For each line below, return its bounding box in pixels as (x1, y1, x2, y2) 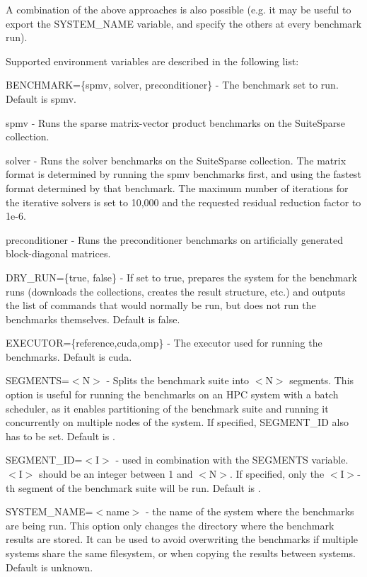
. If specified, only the (230, 466, 325, 481)
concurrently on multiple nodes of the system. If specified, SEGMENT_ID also (6, 415, 349, 430)
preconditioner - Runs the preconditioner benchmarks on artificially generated (6, 232, 344, 247)
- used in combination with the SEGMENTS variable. (115, 452, 349, 467)
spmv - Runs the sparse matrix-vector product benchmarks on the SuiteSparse (6, 115, 345, 130)
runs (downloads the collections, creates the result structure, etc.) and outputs (6, 284, 346, 298)
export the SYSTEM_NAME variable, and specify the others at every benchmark (6, 16, 362, 30)
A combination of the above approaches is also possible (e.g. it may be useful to (6, 2, 351, 16)
